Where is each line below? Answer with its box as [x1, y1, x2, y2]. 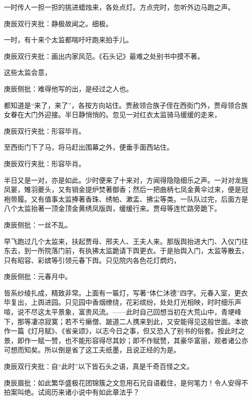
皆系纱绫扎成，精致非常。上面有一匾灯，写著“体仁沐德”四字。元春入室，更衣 [4, 287, 248, 297]
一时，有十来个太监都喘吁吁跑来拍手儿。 [4, 35, 133, 45]
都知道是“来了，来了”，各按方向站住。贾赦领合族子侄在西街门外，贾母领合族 [4, 100, 248, 110]
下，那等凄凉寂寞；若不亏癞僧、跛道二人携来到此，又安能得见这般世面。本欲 [4, 316, 248, 326]
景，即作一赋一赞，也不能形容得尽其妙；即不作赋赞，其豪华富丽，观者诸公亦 [4, 335, 248, 345]
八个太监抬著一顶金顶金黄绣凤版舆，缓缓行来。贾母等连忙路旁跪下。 [4, 203, 221, 213]
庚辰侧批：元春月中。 [4, 271, 72, 281]
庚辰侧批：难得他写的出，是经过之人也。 [4, 83, 133, 93]
